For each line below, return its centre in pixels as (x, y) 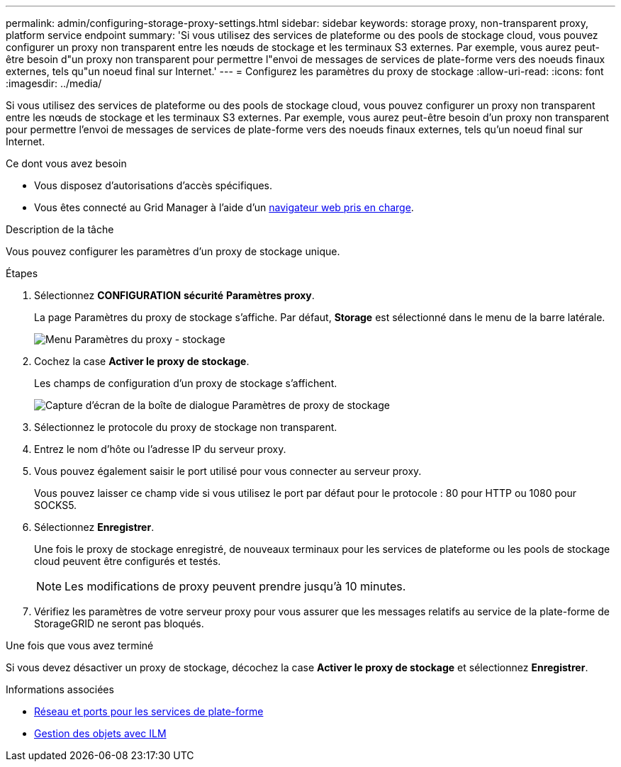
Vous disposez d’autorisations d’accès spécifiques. (153, 185)
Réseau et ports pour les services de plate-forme (149, 711)
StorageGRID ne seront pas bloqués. (119, 623)
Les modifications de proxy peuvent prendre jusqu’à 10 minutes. (235, 586)
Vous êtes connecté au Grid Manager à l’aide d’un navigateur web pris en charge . (224, 207)
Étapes (22, 273)
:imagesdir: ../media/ (54, 83)
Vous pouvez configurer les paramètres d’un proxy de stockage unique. (173, 251)
